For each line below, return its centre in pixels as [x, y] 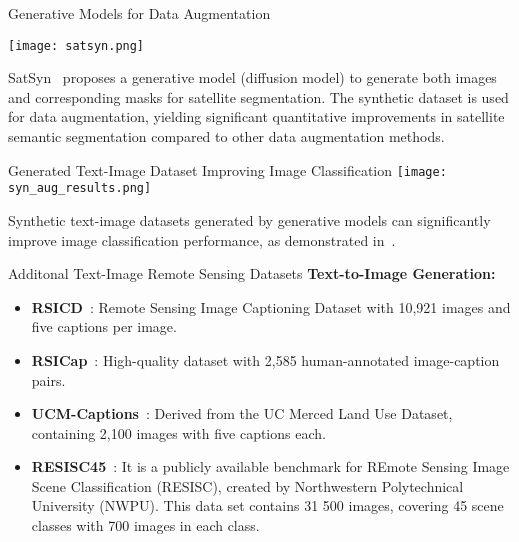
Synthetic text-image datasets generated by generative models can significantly [249, 219]
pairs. [48, 379]
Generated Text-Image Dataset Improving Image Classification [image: [227, 169]
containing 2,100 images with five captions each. [178, 432]
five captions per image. [104, 326]
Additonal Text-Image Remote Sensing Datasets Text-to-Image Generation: [252, 273]
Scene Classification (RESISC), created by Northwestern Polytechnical [247, 485]
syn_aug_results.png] [80, 188]
